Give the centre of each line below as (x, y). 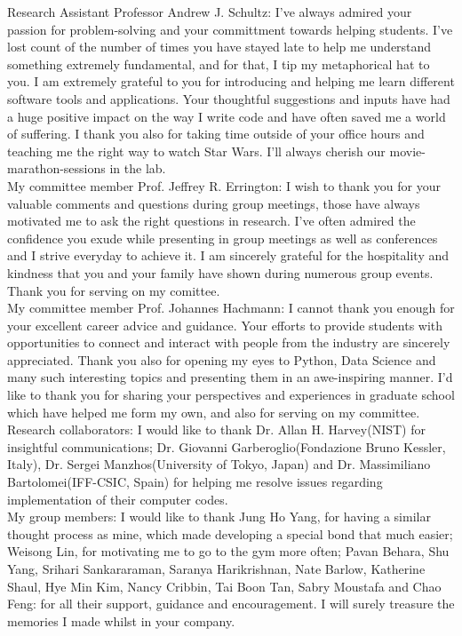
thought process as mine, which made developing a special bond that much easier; (230, 533)
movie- (407, 151)
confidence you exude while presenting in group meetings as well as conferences (223, 238)
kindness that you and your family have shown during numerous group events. (220, 272)
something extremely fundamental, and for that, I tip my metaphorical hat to (219, 64)
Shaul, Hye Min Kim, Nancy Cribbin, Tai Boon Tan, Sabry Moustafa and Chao (224, 586)
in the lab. (138, 168)
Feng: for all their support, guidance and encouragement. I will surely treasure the (231, 604)
